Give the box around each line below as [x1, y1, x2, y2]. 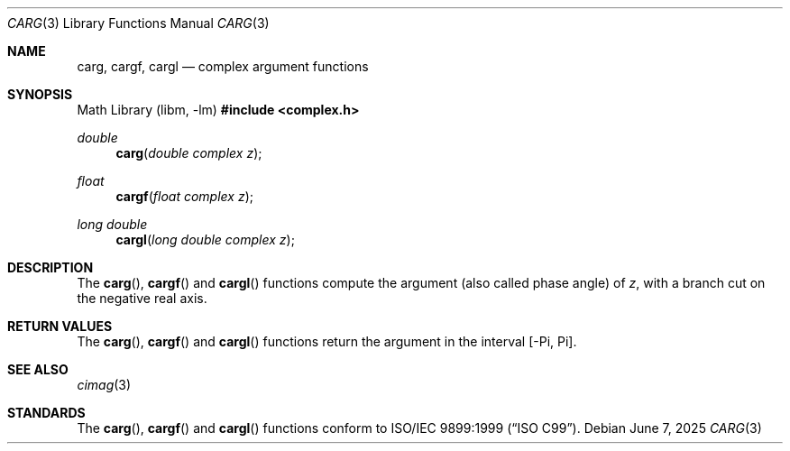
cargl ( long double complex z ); [115, 232, 295, 247]
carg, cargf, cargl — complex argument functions [77, 59, 369, 74]
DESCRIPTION [7, 260, 94, 275]
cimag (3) [77, 377, 132, 392]
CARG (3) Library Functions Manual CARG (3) [7, 15, 270, 31]
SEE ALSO [7, 362, 69, 377]
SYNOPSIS [7, 87, 73, 102]
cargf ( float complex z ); [115, 189, 253, 204]
